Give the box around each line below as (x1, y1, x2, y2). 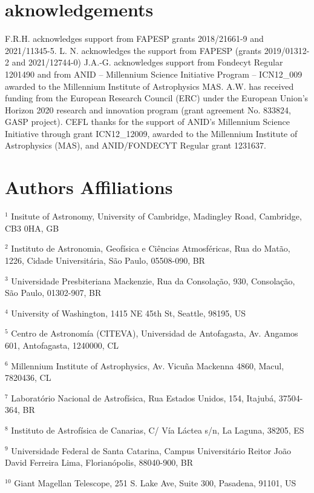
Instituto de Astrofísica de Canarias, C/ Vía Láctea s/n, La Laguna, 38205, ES (11, 423, 304, 436)
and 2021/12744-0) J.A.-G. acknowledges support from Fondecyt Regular (11, 56, 283, 69)
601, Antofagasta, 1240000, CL (5, 338, 119, 351)
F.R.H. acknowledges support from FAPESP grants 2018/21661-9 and (5, 32, 264, 45)
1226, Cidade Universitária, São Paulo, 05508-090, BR (5, 253, 205, 266)
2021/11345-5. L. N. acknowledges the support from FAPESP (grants (5, 44, 262, 56)
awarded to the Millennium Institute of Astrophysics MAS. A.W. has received (5, 79, 294, 92)
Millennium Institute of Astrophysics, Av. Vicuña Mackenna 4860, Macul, (11, 359, 284, 372)
